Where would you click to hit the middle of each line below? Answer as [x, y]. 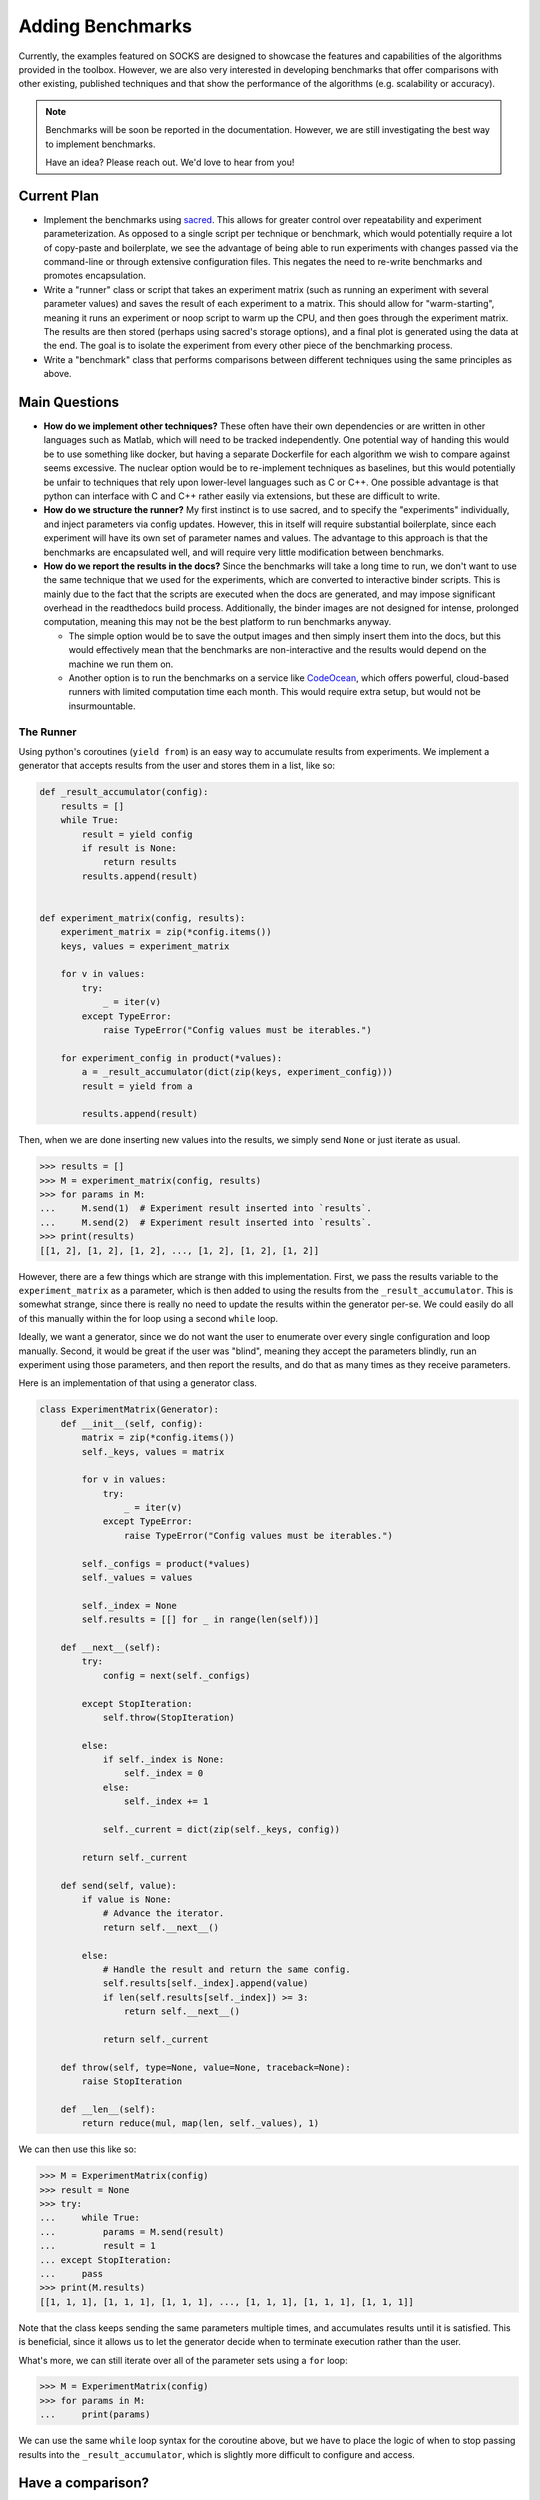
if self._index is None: [163, 1759]
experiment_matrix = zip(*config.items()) [166, 932]
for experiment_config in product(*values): [171, 1058]
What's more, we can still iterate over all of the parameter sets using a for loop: [183, 2360]
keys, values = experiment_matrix [145, 946]
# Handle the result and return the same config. [226, 1969]
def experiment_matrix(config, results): [142, 918]
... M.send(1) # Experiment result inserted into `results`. [205, 1208]
